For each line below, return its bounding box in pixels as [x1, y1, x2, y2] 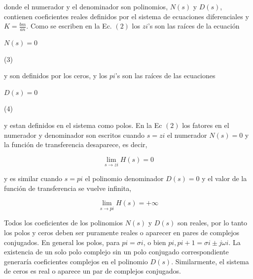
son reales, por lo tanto [178, 217, 248, 228]
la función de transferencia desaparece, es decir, [4, 139, 147, 150]
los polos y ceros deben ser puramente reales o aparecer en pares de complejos [4, 227, 240, 237]
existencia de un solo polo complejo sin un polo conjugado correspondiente [4, 247, 229, 257]
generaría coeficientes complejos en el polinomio [4, 256, 148, 266]
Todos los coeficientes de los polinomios [4, 217, 123, 228]
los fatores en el [182, 120, 229, 130]
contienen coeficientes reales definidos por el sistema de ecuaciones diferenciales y [4, 11, 249, 21]
